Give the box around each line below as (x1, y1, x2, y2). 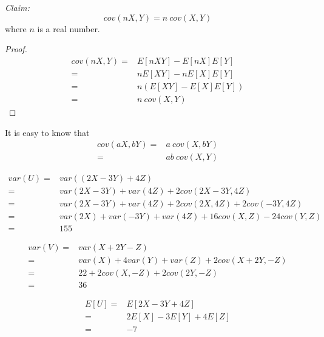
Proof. (5, 43, 27, 55)
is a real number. (37, 22, 100, 35)
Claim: (5, 1, 30, 13)
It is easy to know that (5, 126, 90, 138)
